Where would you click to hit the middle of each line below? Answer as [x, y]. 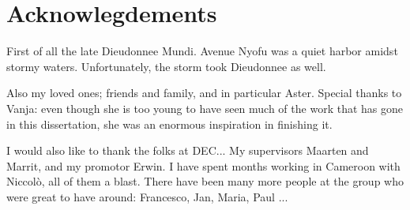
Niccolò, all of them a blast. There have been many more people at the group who [205, 181]
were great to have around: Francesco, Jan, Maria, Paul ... [147, 196]
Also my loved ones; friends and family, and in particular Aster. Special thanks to [204, 93]
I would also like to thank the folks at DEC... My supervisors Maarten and [188, 150]
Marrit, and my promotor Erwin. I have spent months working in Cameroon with [203, 165]
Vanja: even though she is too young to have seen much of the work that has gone [205, 108]
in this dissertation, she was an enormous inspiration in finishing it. [169, 124]
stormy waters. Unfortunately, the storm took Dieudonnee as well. [166, 66]
